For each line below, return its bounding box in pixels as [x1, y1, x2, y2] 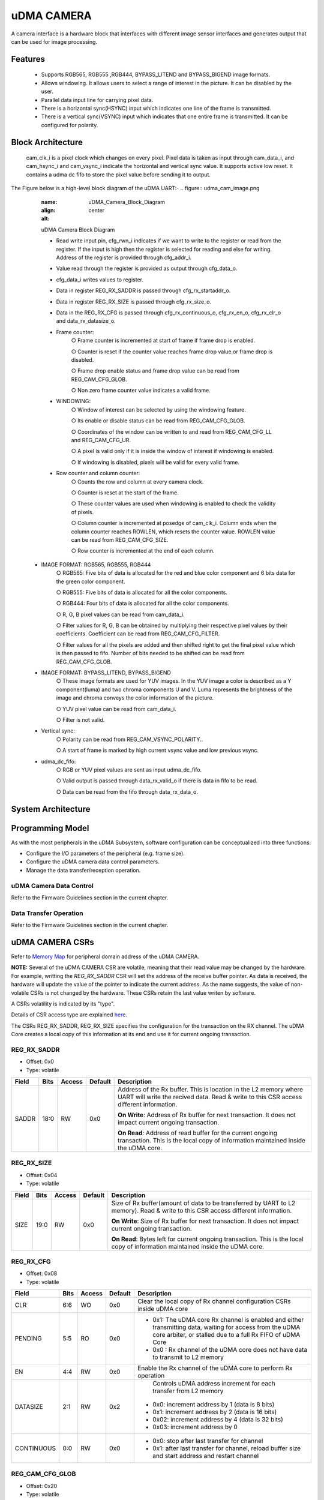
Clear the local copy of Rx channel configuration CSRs [137, 1297, 291, 1306]
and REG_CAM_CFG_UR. [71, 437, 131, 444]
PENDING [14, 1334, 42, 1343]
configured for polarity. [41, 121, 98, 128]
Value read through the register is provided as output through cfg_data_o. [56, 265, 238, 272]
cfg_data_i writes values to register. [56, 276, 144, 283]
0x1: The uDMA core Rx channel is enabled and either [152, 1316, 304, 1324]
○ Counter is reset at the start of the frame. [71, 489, 179, 496]
